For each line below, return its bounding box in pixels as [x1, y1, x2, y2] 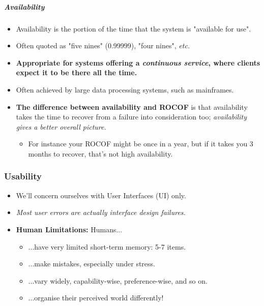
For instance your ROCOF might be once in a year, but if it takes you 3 [28, 138, 253, 149]
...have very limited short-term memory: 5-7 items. [28, 241, 186, 252]
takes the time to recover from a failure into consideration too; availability [16, 111, 247, 122]
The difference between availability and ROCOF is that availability [16, 101, 248, 112]
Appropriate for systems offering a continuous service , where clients [16, 57, 260, 68]
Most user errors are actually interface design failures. [16, 207, 186, 218]
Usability [4, 170, 42, 182]
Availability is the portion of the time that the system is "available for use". [16, 23, 251, 34]
